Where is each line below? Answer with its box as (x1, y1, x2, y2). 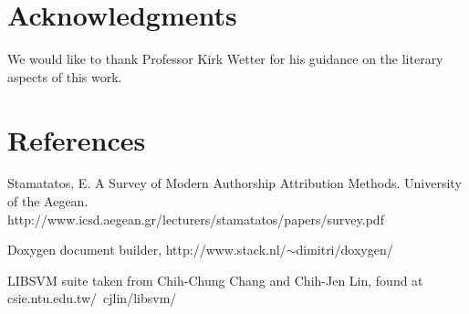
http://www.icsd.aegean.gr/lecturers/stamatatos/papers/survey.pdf (7, 209, 384, 228)
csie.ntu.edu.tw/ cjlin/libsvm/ (7, 288, 177, 308)
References (7, 120, 146, 158)
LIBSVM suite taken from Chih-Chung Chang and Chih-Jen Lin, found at (7, 270, 423, 289)
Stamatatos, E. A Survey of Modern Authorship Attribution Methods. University (7, 173, 462, 193)
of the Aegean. (7, 192, 89, 211)
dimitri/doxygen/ (296, 240, 393, 259)
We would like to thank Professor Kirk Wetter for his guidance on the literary (7, 49, 443, 68)
